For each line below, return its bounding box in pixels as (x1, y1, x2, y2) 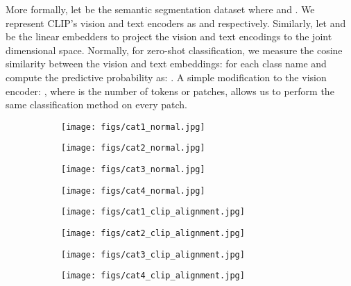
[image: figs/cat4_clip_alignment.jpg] (61, 271, 245, 281)
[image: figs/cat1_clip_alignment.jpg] (61, 207, 245, 217)
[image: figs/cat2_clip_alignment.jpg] (61, 228, 245, 239)
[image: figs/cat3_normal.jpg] (61, 165, 205, 175)
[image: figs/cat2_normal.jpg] (61, 143, 205, 153)
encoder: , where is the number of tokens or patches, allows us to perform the (6, 83, 334, 98)
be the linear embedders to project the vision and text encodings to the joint (6, 29, 332, 44)
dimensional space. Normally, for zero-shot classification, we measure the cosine (6, 42, 343, 57)
